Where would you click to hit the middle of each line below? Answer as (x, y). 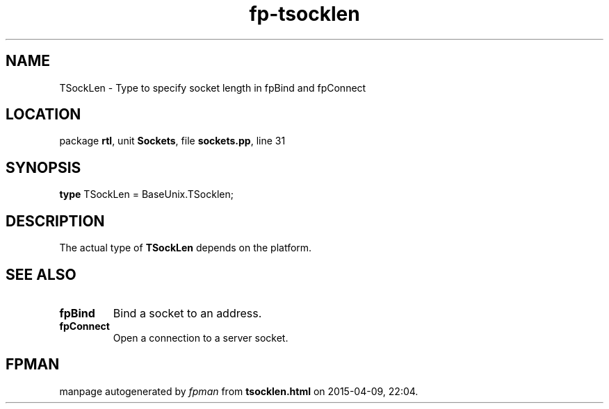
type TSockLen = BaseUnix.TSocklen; (146, 194)
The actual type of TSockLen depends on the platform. (186, 248)
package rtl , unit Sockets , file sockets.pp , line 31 (172, 141)
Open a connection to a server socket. (201, 337)
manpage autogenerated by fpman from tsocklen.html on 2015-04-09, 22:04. (239, 391)
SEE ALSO (41, 274)
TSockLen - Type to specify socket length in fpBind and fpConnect (213, 87)
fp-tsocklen (304, 14)
